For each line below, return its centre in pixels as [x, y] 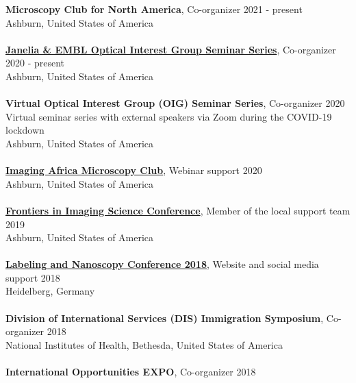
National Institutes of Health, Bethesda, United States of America [144, 344]
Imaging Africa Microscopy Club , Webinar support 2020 [134, 170]
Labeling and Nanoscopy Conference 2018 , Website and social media [162, 264]
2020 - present [35, 63]
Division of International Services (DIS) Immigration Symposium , [165, 318]
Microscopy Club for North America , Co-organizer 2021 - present [154, 9]
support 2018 [33, 277]
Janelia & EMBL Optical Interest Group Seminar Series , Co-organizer [171, 49]
